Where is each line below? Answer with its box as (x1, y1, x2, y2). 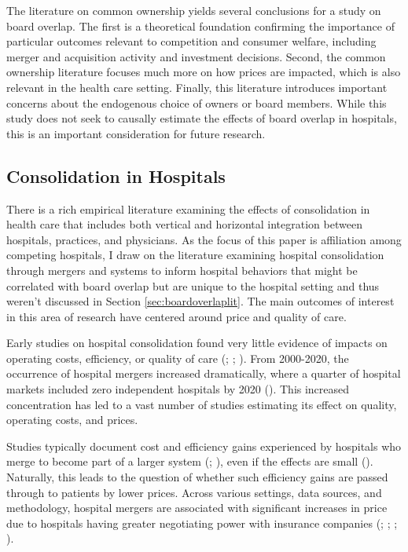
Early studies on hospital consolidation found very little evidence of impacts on (6, 334, 388, 351)
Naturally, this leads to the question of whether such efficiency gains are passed (6, 469, 388, 485)
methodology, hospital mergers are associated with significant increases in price (6, 499, 388, 516)
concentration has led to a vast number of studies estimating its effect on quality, (6, 396, 397, 412)
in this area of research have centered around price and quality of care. (6, 308, 347, 324)
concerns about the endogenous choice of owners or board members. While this (6, 94, 387, 111)
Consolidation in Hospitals (6, 163, 226, 188)
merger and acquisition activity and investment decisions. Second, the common (6, 48, 386, 64)
